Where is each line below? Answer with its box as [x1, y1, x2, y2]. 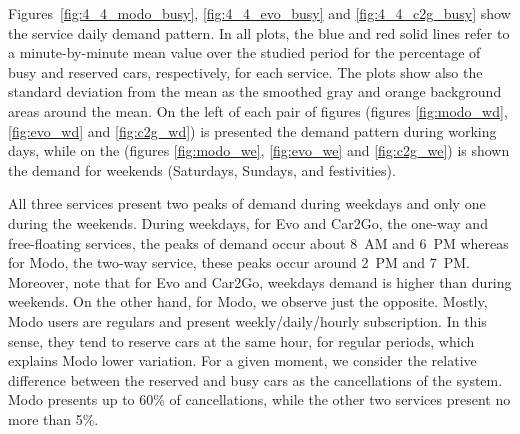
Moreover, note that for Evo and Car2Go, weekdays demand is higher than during [8, 271, 512, 292]
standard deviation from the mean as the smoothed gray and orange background [8, 81, 502, 102]
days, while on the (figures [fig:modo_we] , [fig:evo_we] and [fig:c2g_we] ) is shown [8, 140, 510, 161]
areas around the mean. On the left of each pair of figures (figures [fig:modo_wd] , [8, 100, 508, 121]
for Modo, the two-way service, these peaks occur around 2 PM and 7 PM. [8, 252, 470, 273]
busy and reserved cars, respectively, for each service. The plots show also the [8, 61, 483, 82]
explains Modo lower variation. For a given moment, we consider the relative [8, 350, 477, 371]
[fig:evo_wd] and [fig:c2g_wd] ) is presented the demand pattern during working [8, 120, 497, 141]
